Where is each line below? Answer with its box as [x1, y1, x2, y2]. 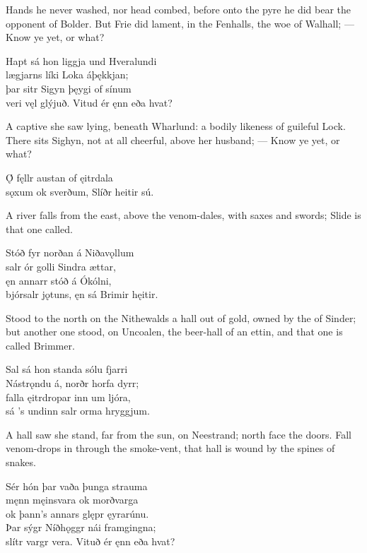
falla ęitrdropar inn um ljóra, [6, 389, 131, 404]
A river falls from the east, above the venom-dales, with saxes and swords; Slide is [6, 208, 361, 222]
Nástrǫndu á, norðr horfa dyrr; [6, 376, 139, 391]
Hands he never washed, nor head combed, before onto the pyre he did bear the [6, 2, 351, 16]
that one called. [6, 221, 73, 236]
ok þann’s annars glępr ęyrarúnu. [6, 506, 149, 521]
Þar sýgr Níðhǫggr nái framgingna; [6, 520, 156, 535]
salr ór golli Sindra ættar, [6, 258, 116, 273]
